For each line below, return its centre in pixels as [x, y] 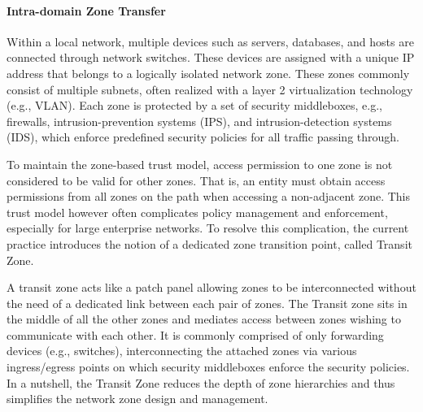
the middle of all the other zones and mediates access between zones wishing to [204, 319]
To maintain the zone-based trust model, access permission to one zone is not [200, 164]
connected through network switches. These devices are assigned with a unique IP [211, 57]
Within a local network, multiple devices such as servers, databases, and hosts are [210, 41]
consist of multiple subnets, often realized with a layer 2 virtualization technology [210, 89]
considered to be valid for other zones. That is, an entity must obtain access [196, 180]
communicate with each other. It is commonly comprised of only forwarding [195, 334]
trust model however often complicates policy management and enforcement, [197, 212]
